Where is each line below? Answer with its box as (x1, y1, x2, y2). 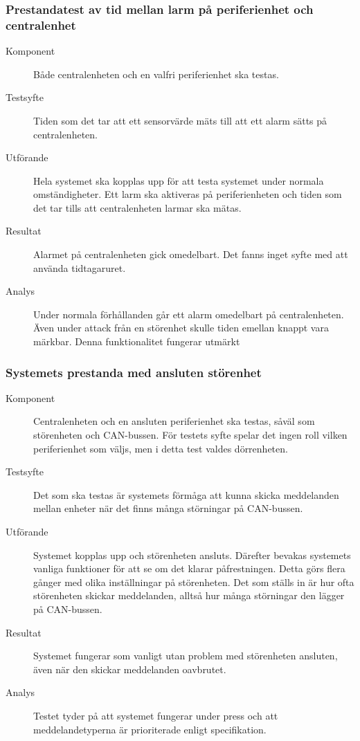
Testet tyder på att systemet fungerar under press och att (33, 708, 278, 722)
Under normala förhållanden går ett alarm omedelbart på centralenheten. (33, 307, 344, 321)
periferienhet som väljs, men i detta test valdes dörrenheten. (33, 441, 288, 455)
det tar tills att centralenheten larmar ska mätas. (33, 200, 242, 214)
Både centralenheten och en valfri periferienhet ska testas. (33, 66, 279, 81)
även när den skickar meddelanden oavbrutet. (33, 661, 226, 676)
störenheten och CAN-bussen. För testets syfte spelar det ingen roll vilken (33, 428, 348, 442)
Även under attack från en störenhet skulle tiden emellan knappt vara (33, 320, 329, 335)
